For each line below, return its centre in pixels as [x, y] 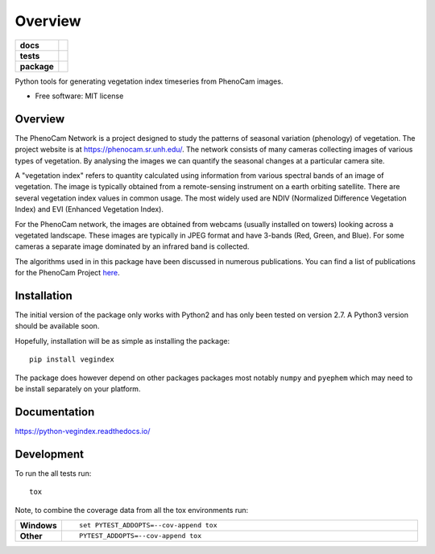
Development [50, 454]
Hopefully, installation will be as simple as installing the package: [122, 341]
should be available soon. [57, 326]
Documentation [55, 412]
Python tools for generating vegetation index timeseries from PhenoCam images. [149, 81]
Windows [38, 525]
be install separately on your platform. [78, 389]
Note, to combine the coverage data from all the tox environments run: [132, 510]
